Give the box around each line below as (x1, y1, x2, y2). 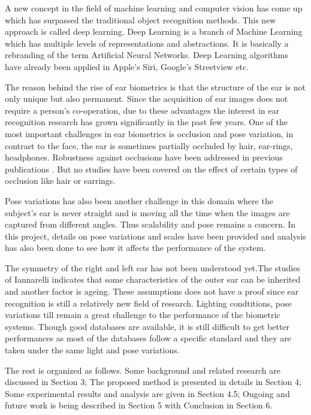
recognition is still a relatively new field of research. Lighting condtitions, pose (5, 296, 292, 309)
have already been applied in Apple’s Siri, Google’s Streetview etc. (5, 60, 249, 72)
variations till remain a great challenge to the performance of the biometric (5, 308, 280, 321)
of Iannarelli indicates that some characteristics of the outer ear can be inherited (5, 273, 301, 286)
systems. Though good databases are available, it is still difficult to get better (5, 320, 290, 332)
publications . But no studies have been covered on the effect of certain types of (5, 162, 298, 175)
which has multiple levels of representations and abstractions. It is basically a (5, 37, 289, 49)
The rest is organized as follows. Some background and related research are (5, 363, 280, 376)
